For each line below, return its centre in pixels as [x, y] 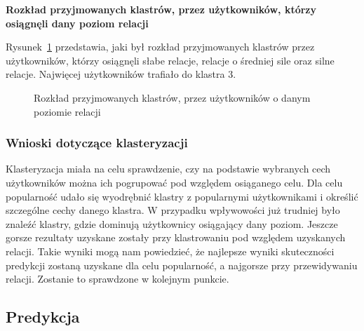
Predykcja [43, 317]
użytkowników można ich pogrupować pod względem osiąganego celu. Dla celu [174, 182]
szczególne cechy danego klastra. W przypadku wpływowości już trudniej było [173, 210]
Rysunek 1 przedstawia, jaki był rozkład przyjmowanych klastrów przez [160, 47]
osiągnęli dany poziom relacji [77, 23]
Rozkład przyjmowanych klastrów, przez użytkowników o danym [172, 97]
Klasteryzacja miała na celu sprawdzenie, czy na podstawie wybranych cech [168, 169]
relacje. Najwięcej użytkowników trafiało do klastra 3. [121, 74]
